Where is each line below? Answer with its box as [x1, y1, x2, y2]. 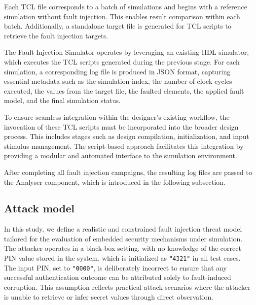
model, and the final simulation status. [4, 95, 121, 105]
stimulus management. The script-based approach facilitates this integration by [4, 140, 244, 151]
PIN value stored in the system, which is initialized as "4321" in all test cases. [4, 253, 241, 263]
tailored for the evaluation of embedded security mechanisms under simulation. [4, 233, 243, 243]
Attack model [4, 201, 74, 216]
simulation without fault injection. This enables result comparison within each [4, 11, 240, 21]
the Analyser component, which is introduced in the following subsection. [4, 176, 225, 187]
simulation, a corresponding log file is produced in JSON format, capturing [4, 66, 231, 76]
